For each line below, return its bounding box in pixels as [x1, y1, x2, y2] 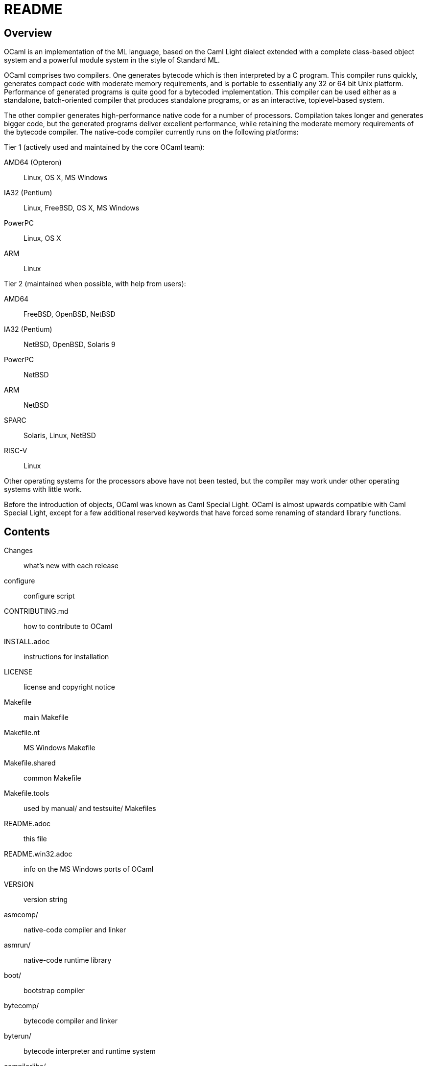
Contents [4, 525, 50, 538]
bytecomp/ [4, 1001, 39, 1010]
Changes [4, 546, 33, 555]
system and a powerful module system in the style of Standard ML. [4, 56, 220, 65]
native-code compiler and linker [24, 926, 126, 934]
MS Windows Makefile [24, 743, 95, 752]
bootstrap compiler [24, 986, 85, 995]
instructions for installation [24, 652, 109, 661]
